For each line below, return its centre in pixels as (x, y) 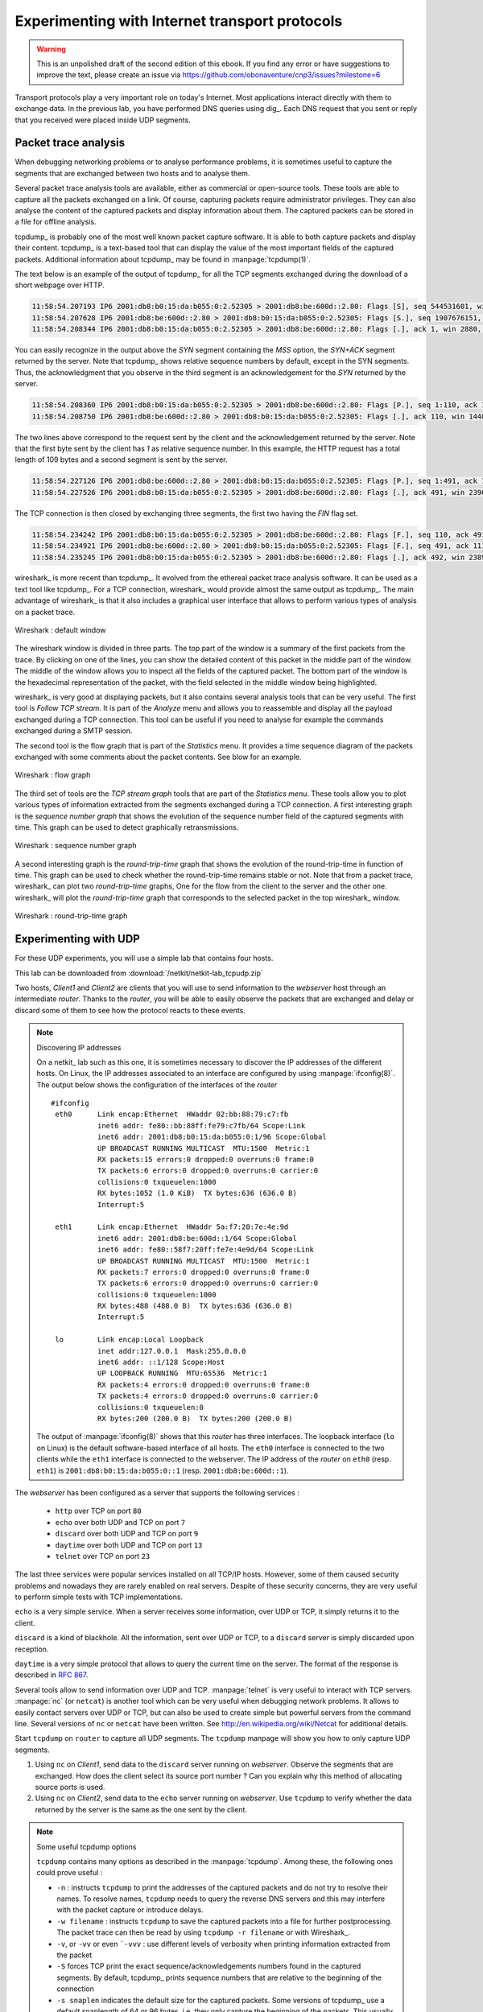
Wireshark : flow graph (53, 775)
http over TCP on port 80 (98, 1511)
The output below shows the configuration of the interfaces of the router (157, 1084)
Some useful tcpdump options (87, 1846)
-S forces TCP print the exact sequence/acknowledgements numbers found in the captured (209, 1966)
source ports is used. (70, 1787)
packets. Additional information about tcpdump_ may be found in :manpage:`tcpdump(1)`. (163, 259)
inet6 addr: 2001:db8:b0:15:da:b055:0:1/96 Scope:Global (212, 1137)
